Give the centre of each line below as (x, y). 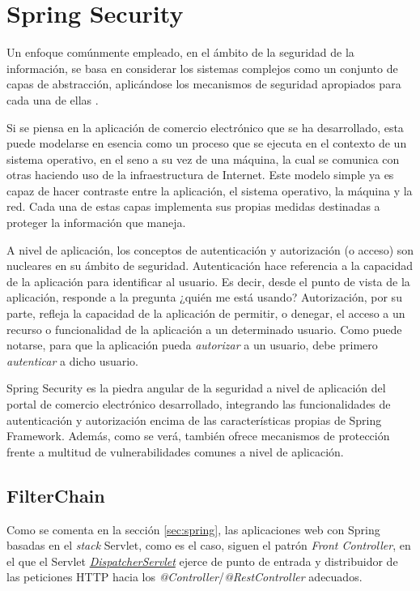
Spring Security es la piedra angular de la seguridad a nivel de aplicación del (196, 388)
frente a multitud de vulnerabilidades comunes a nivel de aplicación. (175, 451)
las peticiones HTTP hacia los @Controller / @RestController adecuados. (185, 577)
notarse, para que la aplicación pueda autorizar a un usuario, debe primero (192, 345)
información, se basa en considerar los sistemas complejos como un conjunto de (202, 68)
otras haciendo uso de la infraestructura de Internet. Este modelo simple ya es (200, 175)
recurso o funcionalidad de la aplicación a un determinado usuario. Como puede (204, 329)
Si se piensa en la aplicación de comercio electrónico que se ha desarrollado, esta (205, 127)
